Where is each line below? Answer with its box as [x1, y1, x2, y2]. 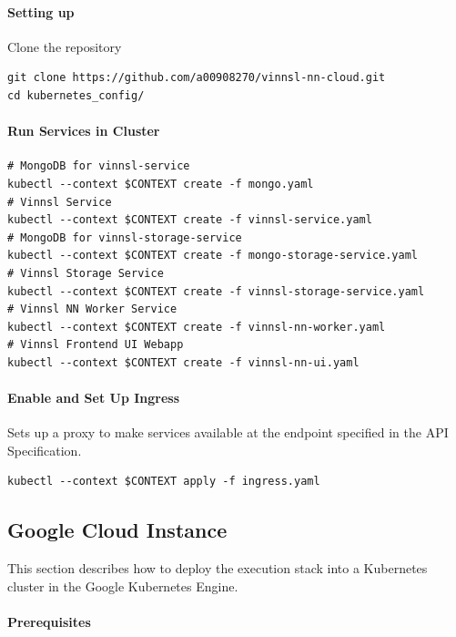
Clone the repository [7, 36, 122, 56]
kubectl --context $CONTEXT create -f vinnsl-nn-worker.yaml [7, 320, 386, 334]
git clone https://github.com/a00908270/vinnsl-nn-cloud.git [7, 71, 386, 85]
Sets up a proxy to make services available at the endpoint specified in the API [7, 423, 449, 442]
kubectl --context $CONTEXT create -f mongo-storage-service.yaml [7, 249, 419, 262]
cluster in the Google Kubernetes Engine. [7, 576, 238, 595]
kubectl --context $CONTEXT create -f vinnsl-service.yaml [7, 213, 372, 227]
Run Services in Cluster [7, 121, 160, 140]
